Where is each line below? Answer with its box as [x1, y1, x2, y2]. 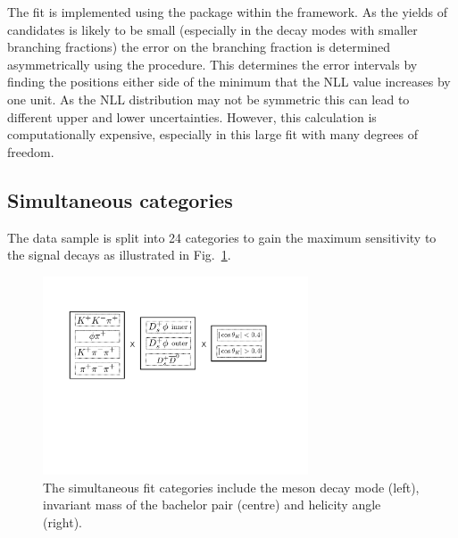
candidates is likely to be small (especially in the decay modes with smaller [7, 20, 418, 38]
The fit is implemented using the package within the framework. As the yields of [7, 3, 448, 21]
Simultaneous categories [7, 186, 233, 213]
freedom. [7, 142, 54, 161]
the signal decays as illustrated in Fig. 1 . [7, 245, 231, 264]
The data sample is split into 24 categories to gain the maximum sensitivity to [7, 228, 437, 246]
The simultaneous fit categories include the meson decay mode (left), [43, 477, 420, 496]
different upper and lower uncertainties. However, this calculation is [7, 107, 377, 126]
